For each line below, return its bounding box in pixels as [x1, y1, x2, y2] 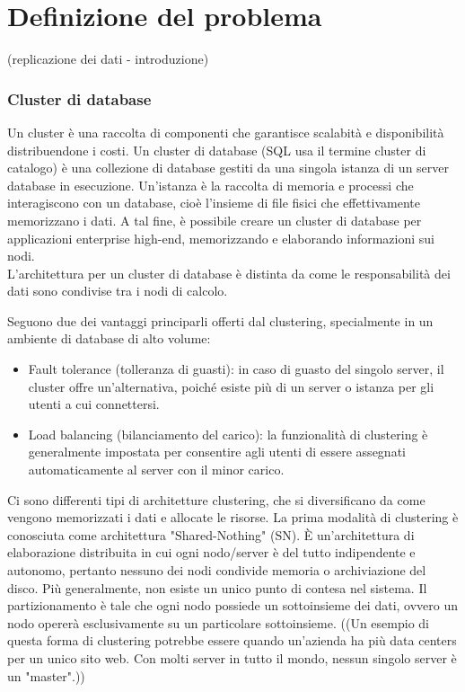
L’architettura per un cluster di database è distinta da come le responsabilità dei [7, 263, 451, 282]
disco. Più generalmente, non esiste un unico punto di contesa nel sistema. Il [7, 578, 427, 597]
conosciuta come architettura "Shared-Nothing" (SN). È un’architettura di [7, 525, 415, 544]
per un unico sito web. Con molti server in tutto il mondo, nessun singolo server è [7, 648, 457, 667]
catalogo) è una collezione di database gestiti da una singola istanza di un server [7, 158, 449, 177]
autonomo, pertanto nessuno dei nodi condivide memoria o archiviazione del [7, 561, 426, 579]
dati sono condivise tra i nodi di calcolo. [7, 281, 228, 300]
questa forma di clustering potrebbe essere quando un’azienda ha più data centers [7, 631, 457, 650]
